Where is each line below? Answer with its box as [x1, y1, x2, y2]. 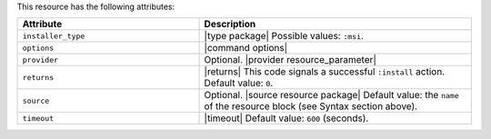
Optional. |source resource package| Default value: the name [204, 89, 459, 102]
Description [204, 18, 256, 31]
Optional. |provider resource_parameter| [204, 54, 377, 66]
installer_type [22, 31, 85, 41]
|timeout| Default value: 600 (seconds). [204, 112, 369, 124]
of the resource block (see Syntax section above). [204, 100, 418, 113]
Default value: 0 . [204, 77, 274, 90]
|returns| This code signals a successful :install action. [204, 65, 446, 78]
